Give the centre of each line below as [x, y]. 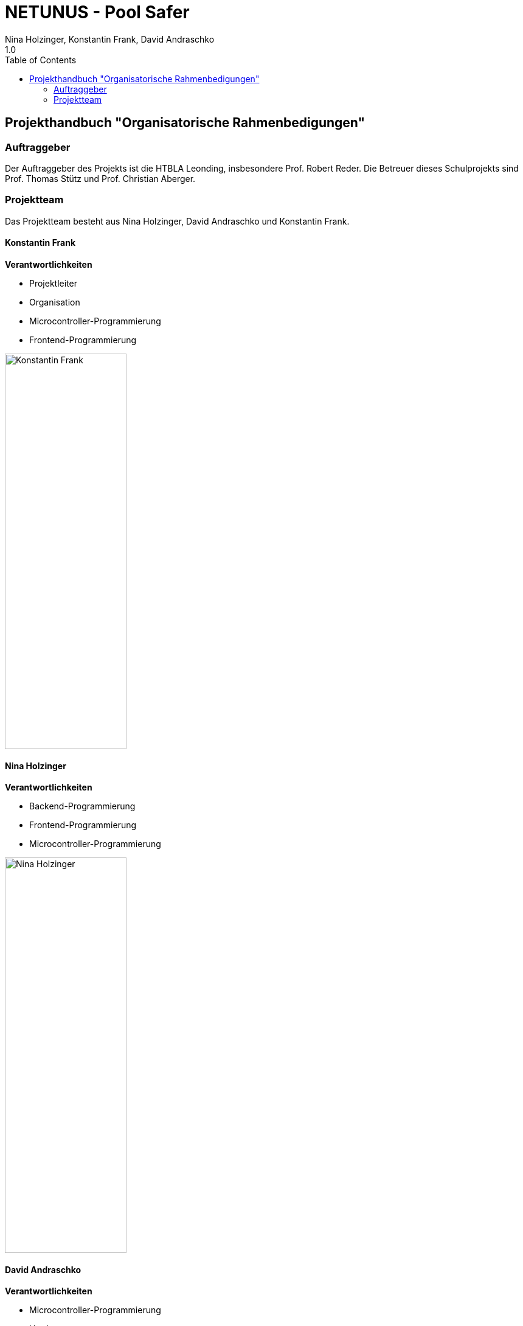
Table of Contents [41, 60]
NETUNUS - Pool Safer [97, 12]
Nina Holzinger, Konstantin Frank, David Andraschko [110, 39]
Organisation [55, 302]
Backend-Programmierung [82, 806]
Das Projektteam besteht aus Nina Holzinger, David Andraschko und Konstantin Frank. [177, 221]
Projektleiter [54, 283]
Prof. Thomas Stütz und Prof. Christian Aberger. [100, 178]
